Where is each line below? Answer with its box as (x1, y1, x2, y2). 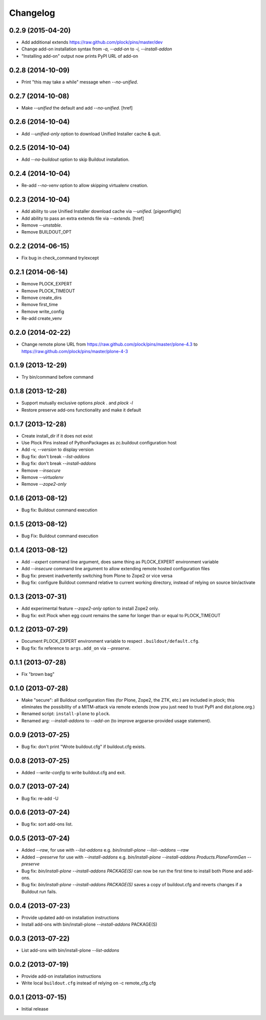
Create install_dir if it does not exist (21, 432, 93, 439)
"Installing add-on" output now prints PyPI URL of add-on (21, 53, 138, 59)
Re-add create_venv (21, 315, 63, 321)
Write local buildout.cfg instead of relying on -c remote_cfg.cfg (21, 980, 156, 986)
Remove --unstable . (21, 222, 63, 228)
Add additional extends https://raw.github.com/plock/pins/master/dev (21, 39, 163, 45)
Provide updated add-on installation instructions (21, 914, 119, 920)
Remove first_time (21, 302, 58, 308)
